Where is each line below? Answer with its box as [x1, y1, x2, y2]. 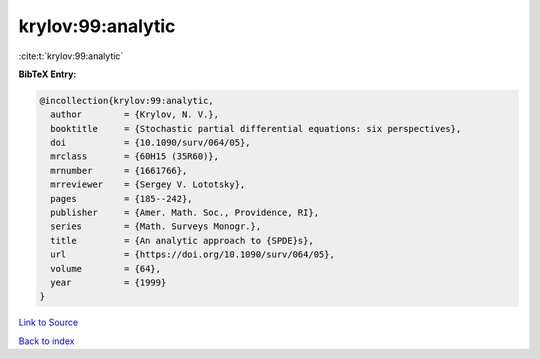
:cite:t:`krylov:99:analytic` [18, 50, 124, 62]
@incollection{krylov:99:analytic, [39, 95, 214, 106]
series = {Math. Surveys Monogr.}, [50, 221, 262, 232]
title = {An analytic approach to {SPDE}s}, [50, 235, 314, 246]
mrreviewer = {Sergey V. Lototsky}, [50, 179, 246, 190]
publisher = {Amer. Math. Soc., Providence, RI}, [50, 207, 320, 219]
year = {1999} [50, 277, 167, 288]
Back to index [18, 335, 75, 347]
